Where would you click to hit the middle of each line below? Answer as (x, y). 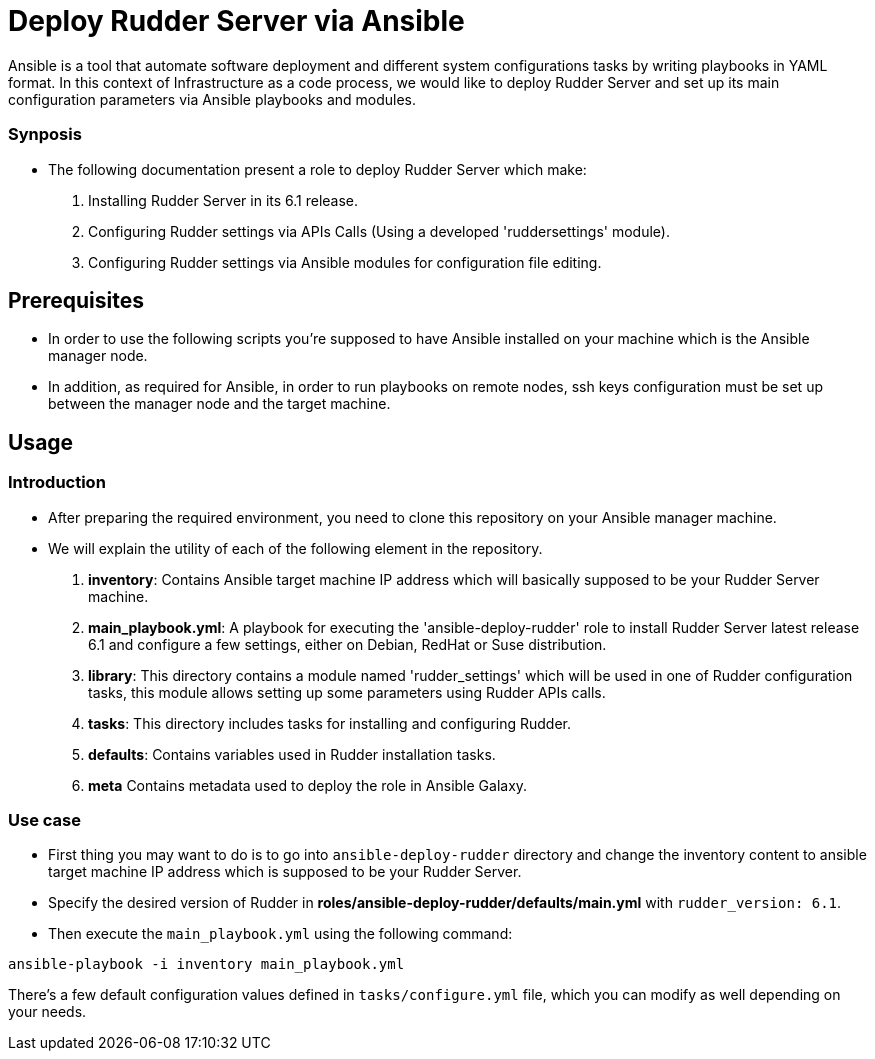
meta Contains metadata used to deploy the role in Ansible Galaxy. (308, 785)
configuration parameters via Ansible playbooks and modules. (212, 99)
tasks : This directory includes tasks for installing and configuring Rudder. (330, 723)
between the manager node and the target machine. (219, 404)
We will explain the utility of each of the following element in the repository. (295, 548)
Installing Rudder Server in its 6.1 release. (223, 200)
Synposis (45, 134)
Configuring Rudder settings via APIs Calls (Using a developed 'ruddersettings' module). (379, 231)
